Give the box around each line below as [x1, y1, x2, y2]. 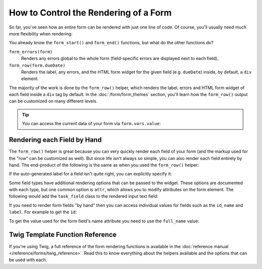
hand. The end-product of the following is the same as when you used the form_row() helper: [9, 162, 199, 168]
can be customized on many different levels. [9, 98, 98, 104]
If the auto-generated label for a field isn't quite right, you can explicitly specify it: [9, 171, 172, 177]
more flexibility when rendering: [9, 31, 73, 36]
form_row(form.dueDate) [9, 63, 65, 68]
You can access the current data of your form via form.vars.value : [22, 121, 161, 127]
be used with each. [9, 257, 48, 263]
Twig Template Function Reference [9, 231, 117, 239]
